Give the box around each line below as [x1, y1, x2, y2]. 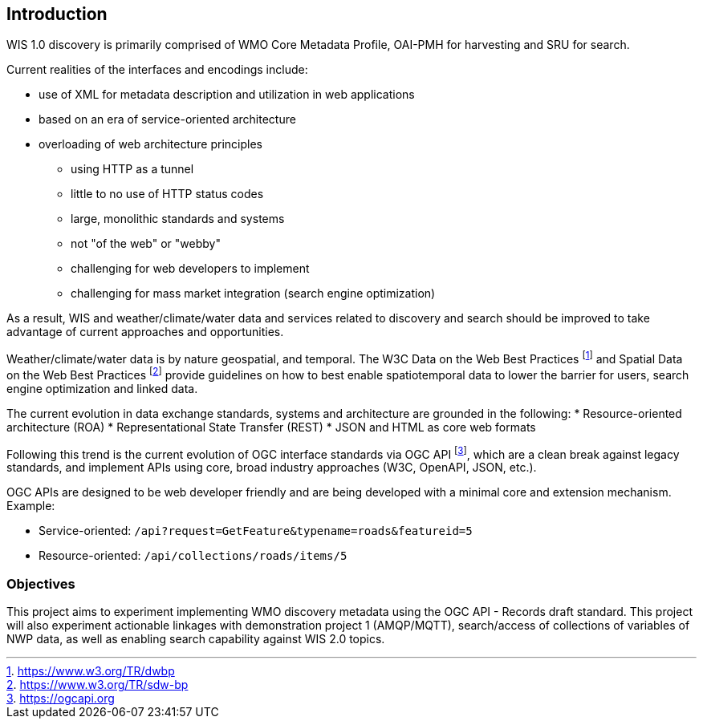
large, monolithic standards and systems [71, 212, 285, 226]
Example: [6, 499, 55, 513]
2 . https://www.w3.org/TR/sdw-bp [6, 678, 189, 692]
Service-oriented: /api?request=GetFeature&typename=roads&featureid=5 [39, 524, 473, 538]
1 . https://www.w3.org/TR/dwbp [6, 664, 175, 678]
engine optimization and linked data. [6, 381, 198, 395]
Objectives [6, 575, 75, 592]
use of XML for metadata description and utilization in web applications [39, 87, 415, 102]
